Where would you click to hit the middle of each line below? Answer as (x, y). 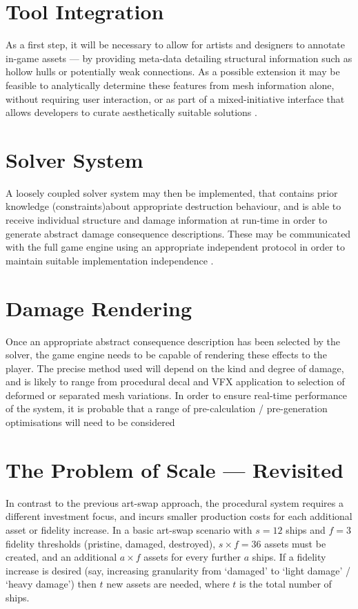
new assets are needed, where (168, 584)
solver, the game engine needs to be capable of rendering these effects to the (166, 355)
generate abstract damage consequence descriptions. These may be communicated (178, 233)
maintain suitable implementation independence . (110, 260)
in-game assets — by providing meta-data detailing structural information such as (179, 58)
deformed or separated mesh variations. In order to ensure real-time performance (176, 395)
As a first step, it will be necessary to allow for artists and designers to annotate (176, 45)
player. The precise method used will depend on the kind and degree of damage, (175, 368)
